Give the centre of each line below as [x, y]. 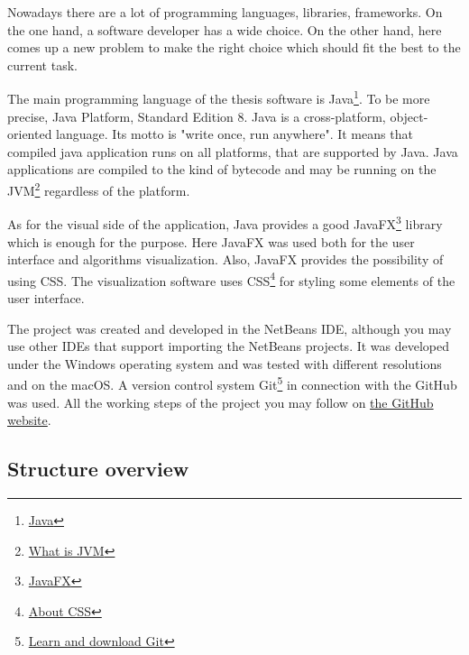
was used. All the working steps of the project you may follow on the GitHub [221, 402]
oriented [30, 134]
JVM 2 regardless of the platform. [99, 189]
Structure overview [98, 469]
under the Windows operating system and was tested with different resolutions [225, 363]
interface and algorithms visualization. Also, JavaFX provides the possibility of [225, 259]
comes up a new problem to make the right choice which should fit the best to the [234, 47]
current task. [42, 65]
